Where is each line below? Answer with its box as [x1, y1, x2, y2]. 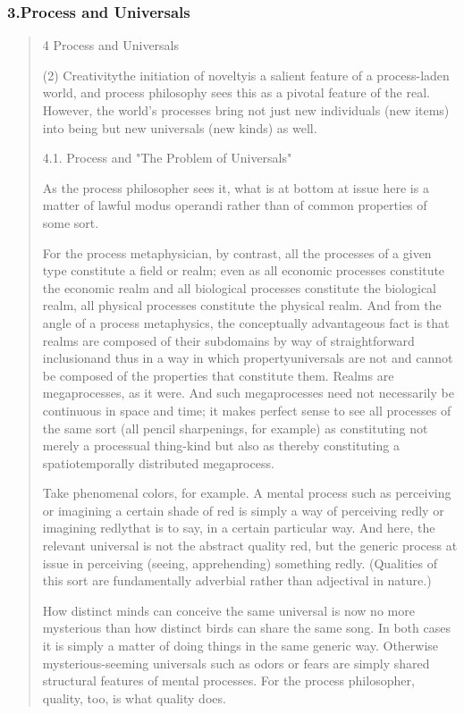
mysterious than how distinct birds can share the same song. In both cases [42, 618, 451, 637]
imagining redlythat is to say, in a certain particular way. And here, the [42, 518, 435, 537]
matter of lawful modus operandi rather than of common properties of [42, 196, 427, 214]
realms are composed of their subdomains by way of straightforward [42, 331, 415, 349]
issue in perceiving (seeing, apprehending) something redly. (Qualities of [42, 553, 437, 572]
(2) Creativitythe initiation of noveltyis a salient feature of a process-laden [42, 65, 450, 84]
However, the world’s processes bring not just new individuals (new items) [42, 101, 450, 119]
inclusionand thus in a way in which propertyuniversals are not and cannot [42, 349, 453, 367]
